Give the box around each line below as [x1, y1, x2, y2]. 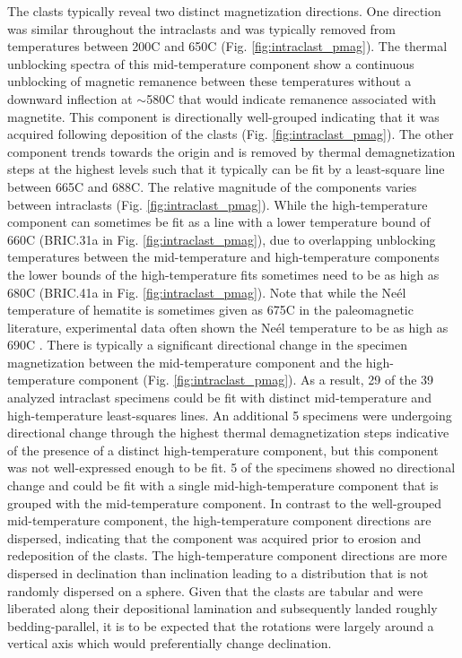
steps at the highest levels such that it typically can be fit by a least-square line [7, 160, 445, 178]
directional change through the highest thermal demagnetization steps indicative [7, 423, 449, 442]
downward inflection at [7, 89, 133, 108]
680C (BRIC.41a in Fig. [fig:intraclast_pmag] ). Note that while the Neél [7, 282, 406, 301]
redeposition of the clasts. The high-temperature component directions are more [7, 546, 448, 565]
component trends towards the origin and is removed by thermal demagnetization [7, 142, 456, 160]
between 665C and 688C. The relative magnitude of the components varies [7, 177, 417, 195]
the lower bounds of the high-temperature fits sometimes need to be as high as [7, 264, 440, 283]
